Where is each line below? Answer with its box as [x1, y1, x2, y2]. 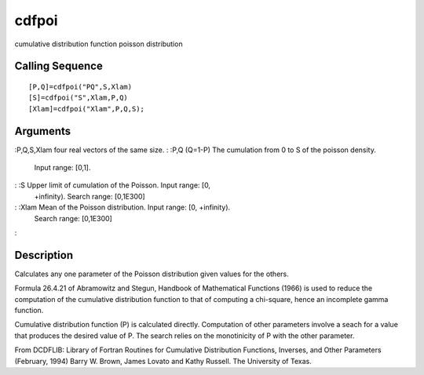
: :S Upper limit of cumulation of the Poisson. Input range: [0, [14, 180, 211, 190]
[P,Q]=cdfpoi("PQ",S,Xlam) [28, 82, 133, 91]
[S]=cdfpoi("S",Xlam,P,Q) [28, 93, 129, 102]
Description [14, 248, 74, 262]
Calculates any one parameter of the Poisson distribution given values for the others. [14, 269, 290, 279]
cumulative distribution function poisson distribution [14, 39, 184, 49]
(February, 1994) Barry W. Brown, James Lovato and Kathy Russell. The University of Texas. [14, 356, 312, 366]
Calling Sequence [14, 60, 104, 73]
